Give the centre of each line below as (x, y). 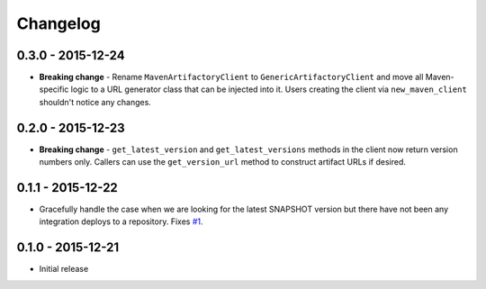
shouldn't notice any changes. (95, 102)
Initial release (64, 269)
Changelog (58, 23)
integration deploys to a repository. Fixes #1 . (121, 221)
